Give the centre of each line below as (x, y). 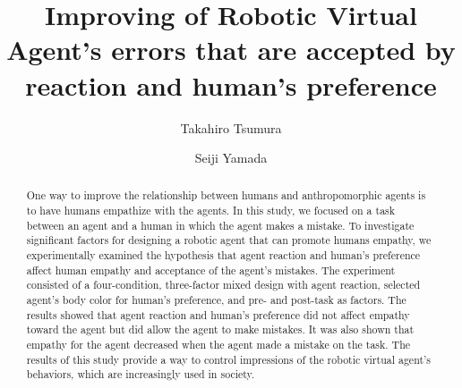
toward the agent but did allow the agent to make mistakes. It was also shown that (220, 329)
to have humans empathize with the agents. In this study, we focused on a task (211, 211)
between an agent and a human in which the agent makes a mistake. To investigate (220, 225)
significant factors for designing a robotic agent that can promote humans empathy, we (229, 240)
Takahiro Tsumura (231, 127)
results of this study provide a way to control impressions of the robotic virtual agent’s (229, 359)
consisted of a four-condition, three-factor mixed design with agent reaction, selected (223, 285)
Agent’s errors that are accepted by (231, 50)
